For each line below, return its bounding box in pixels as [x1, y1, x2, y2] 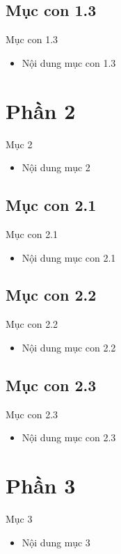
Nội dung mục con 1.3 [22, 55, 116, 70]
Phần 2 [6, 96, 76, 125]
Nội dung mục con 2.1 [22, 250, 116, 264]
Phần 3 [6, 471, 76, 500]
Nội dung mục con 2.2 [22, 340, 116, 354]
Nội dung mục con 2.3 [22, 430, 116, 445]
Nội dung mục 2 [22, 160, 90, 175]
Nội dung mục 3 [22, 535, 90, 549]
